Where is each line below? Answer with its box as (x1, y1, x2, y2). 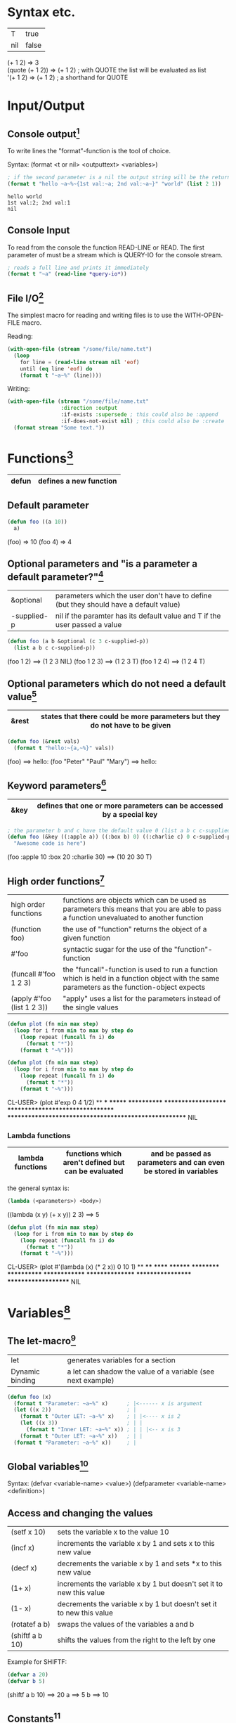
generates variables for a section (67, 1355, 176, 1364)
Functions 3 (7, 448, 74, 467)
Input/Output (7, 98, 86, 114)
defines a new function (37, 476, 117, 486)
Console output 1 (7, 126, 80, 140)
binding (11, 1375, 37, 1385)
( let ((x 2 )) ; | (13, 1407, 137, 1414)
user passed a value (55, 620, 122, 630)
